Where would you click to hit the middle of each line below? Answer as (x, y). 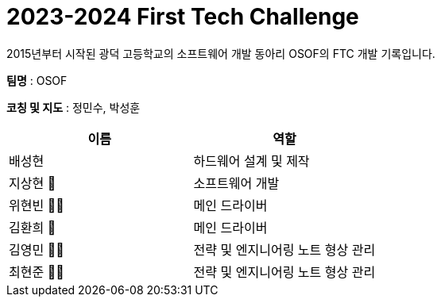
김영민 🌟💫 (37, 249)
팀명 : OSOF (37, 80)
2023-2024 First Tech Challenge (183, 17)
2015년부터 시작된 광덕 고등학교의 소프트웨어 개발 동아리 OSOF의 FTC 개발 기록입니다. (221, 53)
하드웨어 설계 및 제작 (251, 161)
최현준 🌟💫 (37, 272)
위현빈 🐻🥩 (37, 205)
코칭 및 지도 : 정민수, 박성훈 (73, 107)
